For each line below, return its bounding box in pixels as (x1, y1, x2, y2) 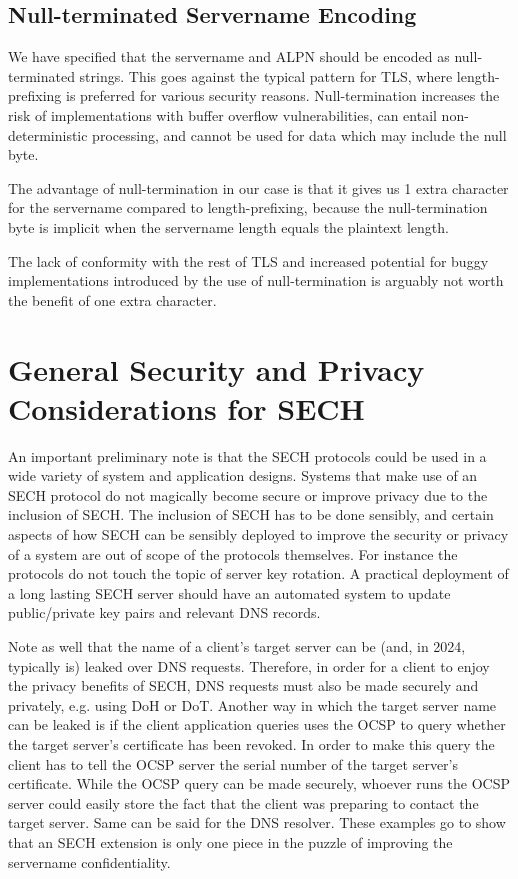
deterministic (8, 124, 88, 145)
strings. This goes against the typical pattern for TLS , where (79, 65, 453, 86)
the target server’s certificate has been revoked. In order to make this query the (8, 733, 495, 754)
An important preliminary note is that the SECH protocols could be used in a (8, 445, 487, 466)
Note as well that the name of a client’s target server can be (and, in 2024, (8, 635, 466, 656)
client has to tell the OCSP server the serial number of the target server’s (8, 753, 458, 774)
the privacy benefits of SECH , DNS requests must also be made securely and (8, 675, 479, 696)
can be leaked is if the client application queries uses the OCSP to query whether (8, 714, 506, 735)
